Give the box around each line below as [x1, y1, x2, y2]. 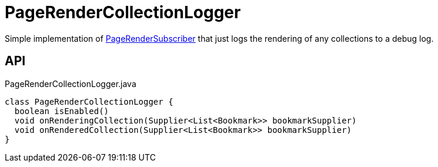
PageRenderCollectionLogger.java [5, 78, 136, 89]
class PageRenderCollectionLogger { [5, 96, 173, 106]
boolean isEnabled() [14, 106, 109, 116]
